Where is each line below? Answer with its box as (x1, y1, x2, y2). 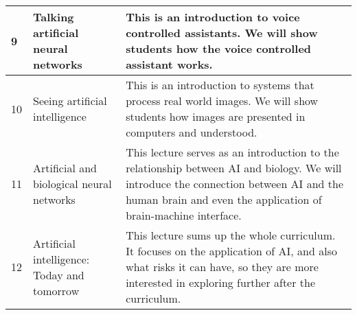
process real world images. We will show (126, 93, 319, 108)
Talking (33, 9, 74, 25)
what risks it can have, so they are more (126, 259, 319, 275)
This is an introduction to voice (126, 9, 300, 25)
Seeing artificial (33, 93, 107, 108)
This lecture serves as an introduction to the (126, 144, 339, 160)
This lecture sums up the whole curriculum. (126, 227, 336, 243)
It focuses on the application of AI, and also (126, 243, 337, 259)
